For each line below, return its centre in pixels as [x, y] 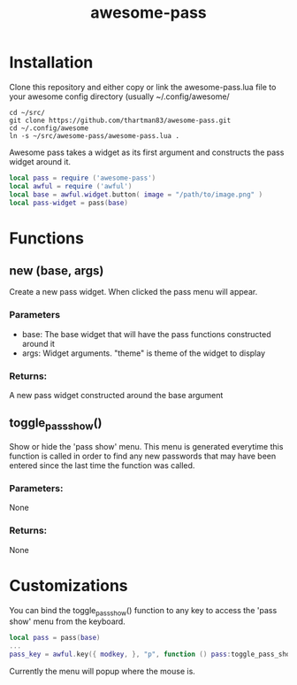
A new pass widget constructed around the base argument [116, 396]
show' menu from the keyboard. [67, 621]
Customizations [69, 585]
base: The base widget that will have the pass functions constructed [146, 334]
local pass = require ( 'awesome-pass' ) [83, 178]
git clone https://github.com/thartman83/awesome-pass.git [120, 120]
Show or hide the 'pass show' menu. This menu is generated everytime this [146, 447]
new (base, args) [57, 271]
